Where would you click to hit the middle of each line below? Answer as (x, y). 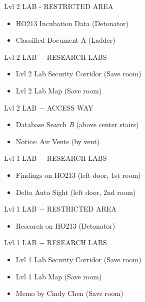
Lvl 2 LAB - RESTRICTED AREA (59, 6)
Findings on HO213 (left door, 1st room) (78, 175)
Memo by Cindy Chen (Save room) (69, 293)
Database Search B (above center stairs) (77, 124)
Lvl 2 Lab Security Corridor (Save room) (78, 74)
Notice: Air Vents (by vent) (58, 141)
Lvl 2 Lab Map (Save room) (59, 90)
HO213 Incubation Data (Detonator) (72, 23)
